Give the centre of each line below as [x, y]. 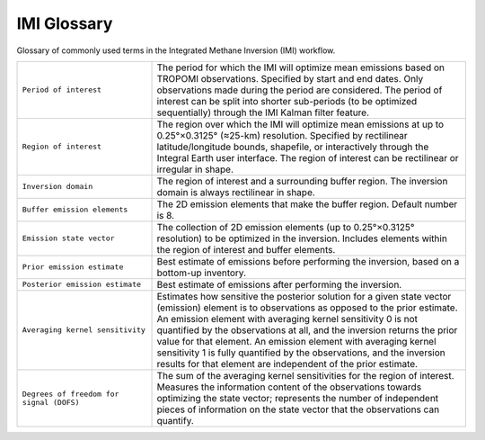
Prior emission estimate [73, 267]
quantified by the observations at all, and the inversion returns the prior [307, 330]
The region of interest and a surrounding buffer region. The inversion [302, 181]
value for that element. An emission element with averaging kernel [296, 341]
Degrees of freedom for [71, 394]
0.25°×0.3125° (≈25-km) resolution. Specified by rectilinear [282, 135]
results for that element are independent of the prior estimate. [287, 364]
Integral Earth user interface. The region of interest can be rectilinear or [308, 157]
